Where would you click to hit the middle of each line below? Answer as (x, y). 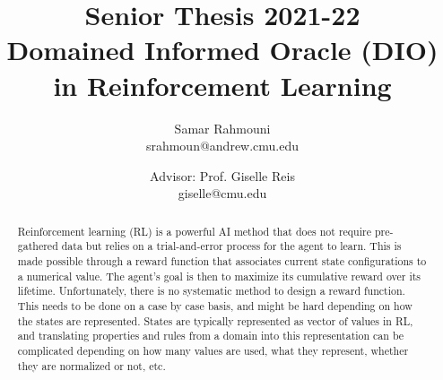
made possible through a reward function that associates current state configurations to (222, 260)
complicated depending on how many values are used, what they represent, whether (213, 350)
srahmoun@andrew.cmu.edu (222, 146)
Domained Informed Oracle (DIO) (222, 50)
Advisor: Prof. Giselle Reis (222, 175)
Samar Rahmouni (222, 128)
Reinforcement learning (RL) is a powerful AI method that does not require (194, 231)
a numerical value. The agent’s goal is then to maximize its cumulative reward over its (219, 276)
